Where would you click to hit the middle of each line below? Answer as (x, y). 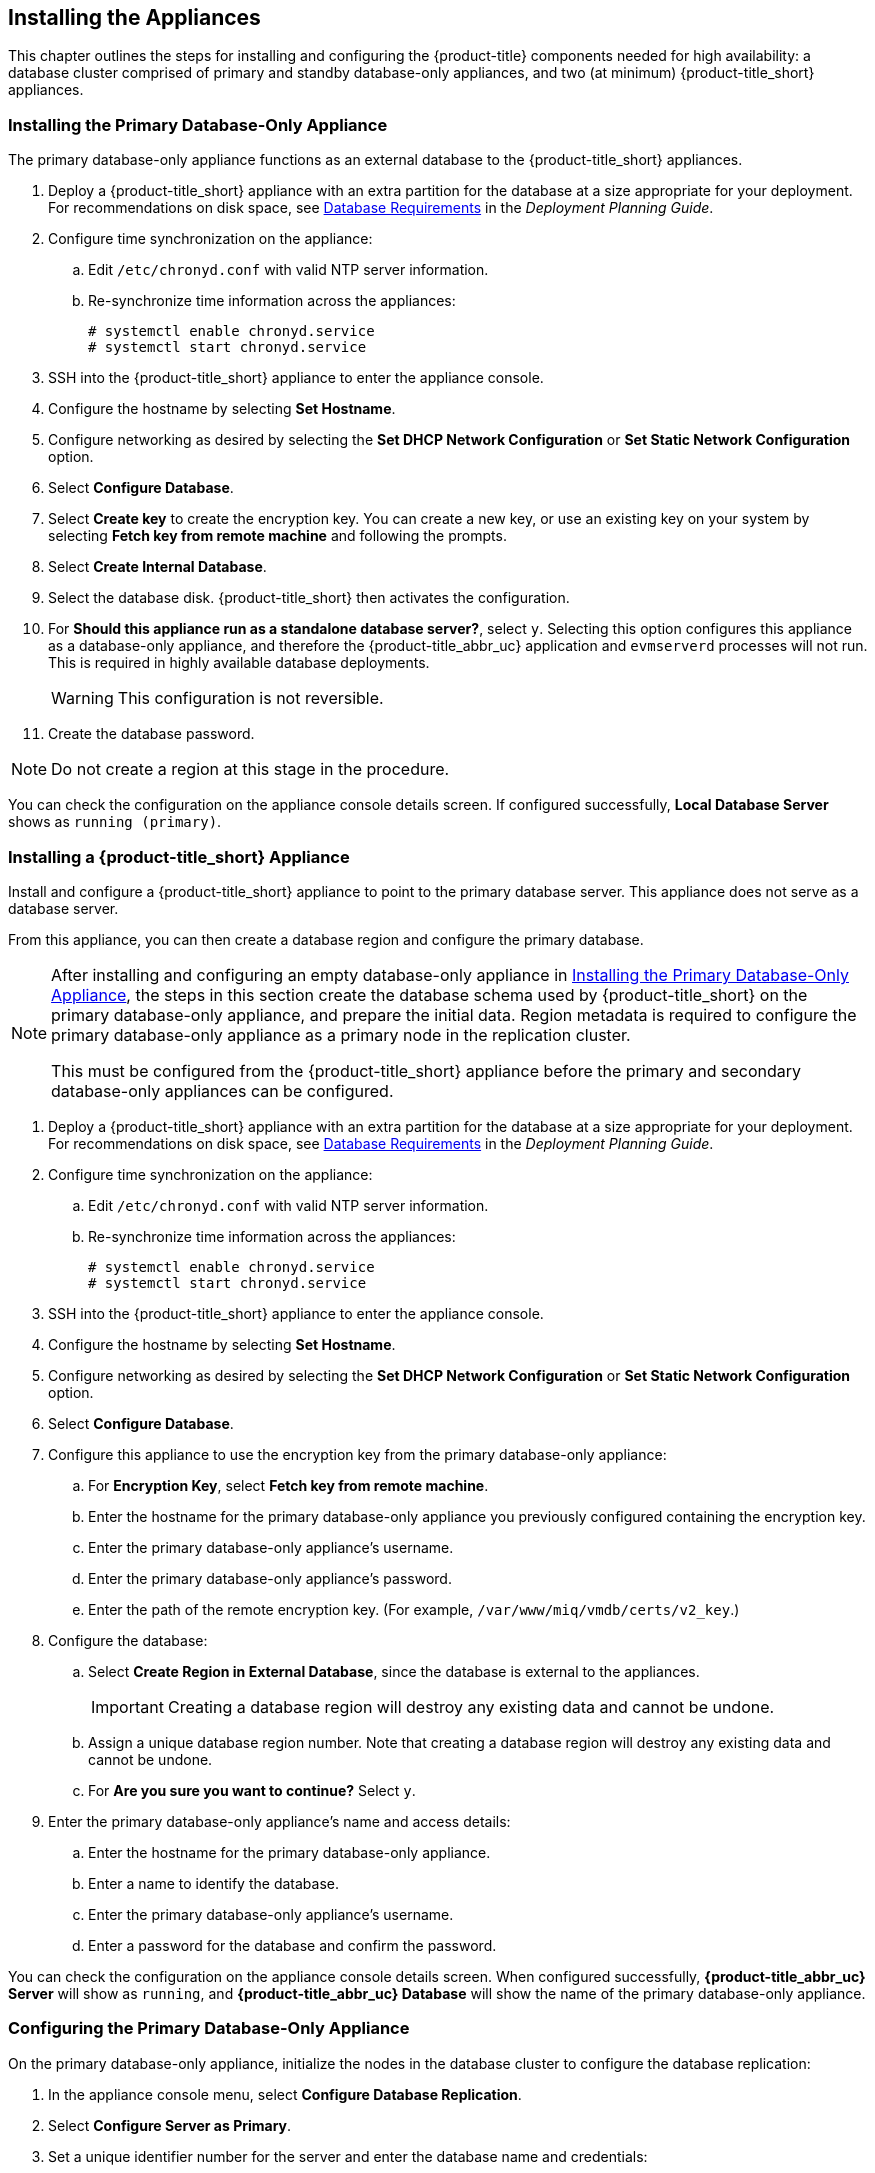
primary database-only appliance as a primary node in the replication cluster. (341, 1034)
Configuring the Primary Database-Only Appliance (209, 2028)
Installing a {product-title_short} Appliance (179, 856)
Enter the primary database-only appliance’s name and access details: (279, 1821)
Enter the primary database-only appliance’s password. (270, 1578)
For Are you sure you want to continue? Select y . (252, 1790)
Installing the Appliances (134, 17)
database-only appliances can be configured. (222, 1090)
